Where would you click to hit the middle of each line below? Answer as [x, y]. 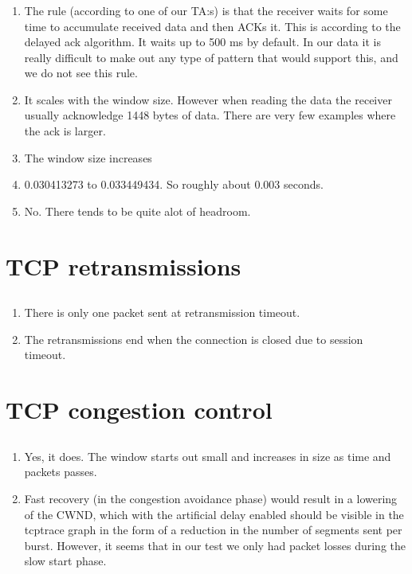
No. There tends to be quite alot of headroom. [137, 211]
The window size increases [88, 157]
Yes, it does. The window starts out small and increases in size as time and [208, 456]
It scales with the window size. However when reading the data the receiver [208, 99]
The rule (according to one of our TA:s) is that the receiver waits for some [206, 10]
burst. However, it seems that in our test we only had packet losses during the [215, 545]
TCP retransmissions [124, 266]
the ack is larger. [65, 131]
